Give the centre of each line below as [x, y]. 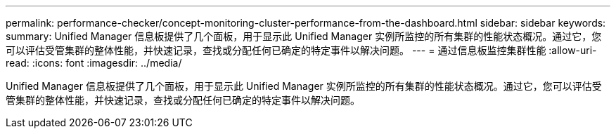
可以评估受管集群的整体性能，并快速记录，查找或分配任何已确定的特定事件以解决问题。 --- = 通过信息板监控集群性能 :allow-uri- [301, 50]
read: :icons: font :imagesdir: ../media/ [94, 63]
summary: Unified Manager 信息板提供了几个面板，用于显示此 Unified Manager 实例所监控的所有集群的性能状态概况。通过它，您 [304, 36]
